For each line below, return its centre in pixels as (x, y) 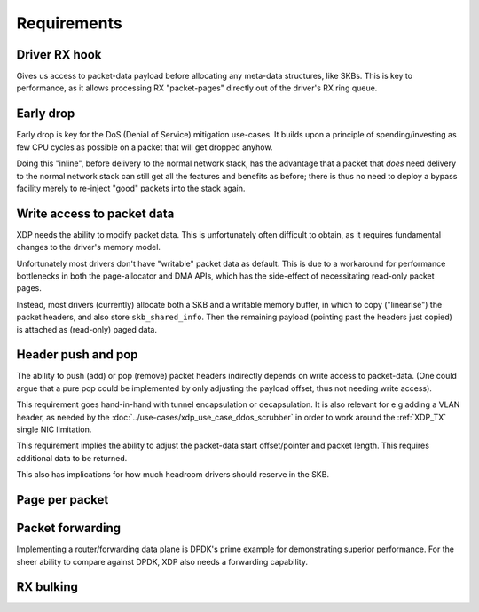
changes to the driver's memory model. (89, 247)
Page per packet (63, 500)
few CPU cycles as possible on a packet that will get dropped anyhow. (145, 147)
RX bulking (47, 587)
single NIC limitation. (54, 429)
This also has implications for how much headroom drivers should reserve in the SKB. (173, 475)
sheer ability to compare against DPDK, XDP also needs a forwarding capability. (162, 561)
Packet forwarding (69, 528)
